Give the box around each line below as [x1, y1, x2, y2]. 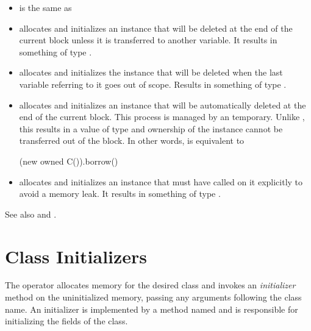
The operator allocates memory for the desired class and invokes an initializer [5, 279, 296, 291]
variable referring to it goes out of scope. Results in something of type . [19, 77, 287, 90]
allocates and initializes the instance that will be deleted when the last [19, 66, 283, 79]
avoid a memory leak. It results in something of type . [19, 187, 221, 200]
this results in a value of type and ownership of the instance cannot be [19, 122, 283, 135]
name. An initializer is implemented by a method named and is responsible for [5, 302, 298, 315]
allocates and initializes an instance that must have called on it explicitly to [19, 175, 303, 188]
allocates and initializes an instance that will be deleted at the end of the [19, 21, 293, 34]
